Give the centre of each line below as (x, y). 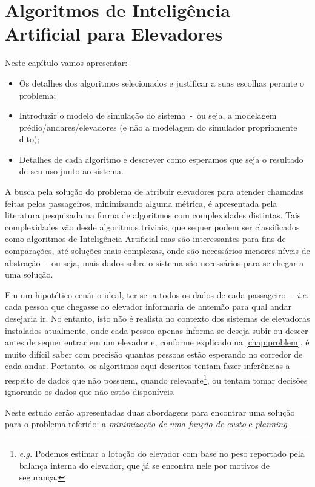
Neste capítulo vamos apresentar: (66, 63)
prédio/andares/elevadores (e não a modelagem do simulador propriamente (158, 127)
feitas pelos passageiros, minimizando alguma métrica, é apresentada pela (141, 203)
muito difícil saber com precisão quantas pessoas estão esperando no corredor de (154, 354)
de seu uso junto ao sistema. (71, 171)
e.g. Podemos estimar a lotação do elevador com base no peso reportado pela (162, 453)
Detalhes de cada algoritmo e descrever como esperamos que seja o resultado (161, 159)
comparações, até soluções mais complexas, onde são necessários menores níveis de (157, 251)
